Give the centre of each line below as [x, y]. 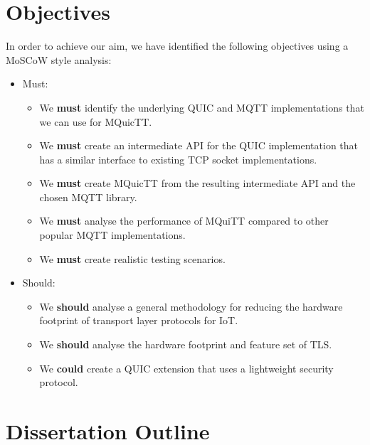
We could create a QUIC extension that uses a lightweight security [186, 368]
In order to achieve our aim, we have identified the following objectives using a [177, 46]
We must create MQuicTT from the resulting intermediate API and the [197, 183]
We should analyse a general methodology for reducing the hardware [191, 306]
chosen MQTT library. [88, 197]
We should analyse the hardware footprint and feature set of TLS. [186, 344]
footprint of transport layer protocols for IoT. [139, 320]
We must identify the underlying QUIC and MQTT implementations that [202, 107]
